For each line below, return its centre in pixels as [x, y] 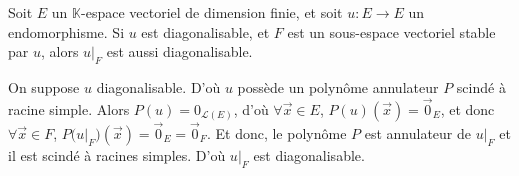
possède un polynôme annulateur [338, 86]
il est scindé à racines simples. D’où [117, 155]
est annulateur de [417, 133]
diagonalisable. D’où [158, 86]
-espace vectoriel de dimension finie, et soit [212, 12]
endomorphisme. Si [66, 31]
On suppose [44, 86]
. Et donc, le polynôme [276, 133]
